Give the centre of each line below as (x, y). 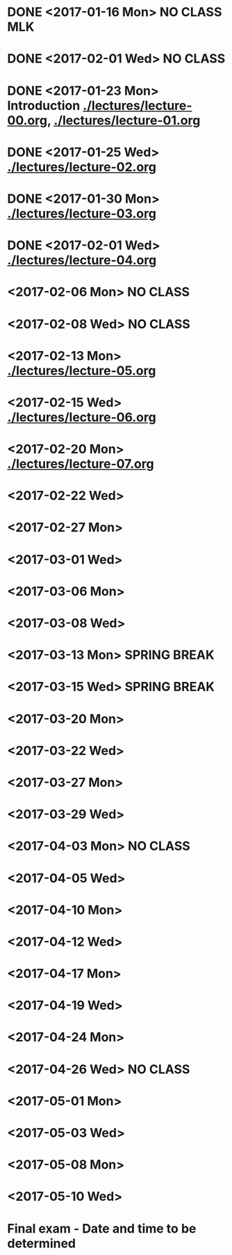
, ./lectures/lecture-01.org (124, 120)
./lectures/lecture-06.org (82, 417)
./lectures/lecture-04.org (82, 260)
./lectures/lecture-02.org (82, 167)
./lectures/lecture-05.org (82, 371)
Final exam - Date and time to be (102, 1228)
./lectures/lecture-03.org (82, 213)
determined (42, 1243)
